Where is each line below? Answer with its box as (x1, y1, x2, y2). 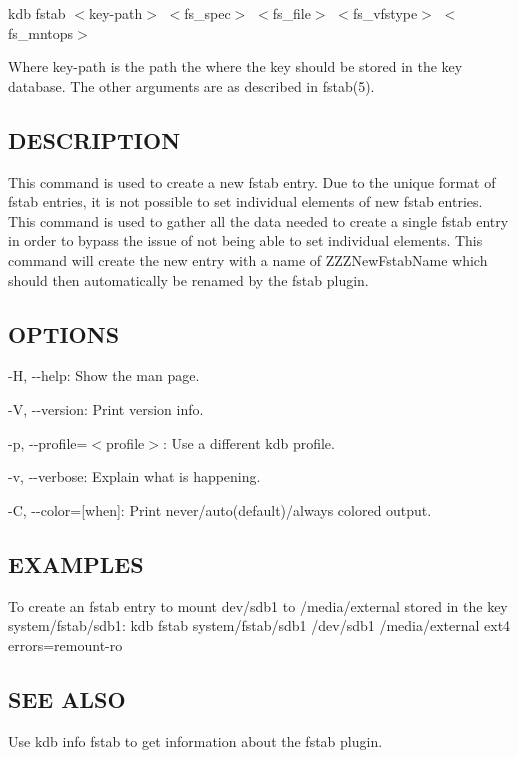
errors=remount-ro (8, 634, 123, 655)
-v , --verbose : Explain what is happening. (8, 466, 261, 487)
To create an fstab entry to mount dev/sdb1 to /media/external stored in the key (8, 595, 508, 616)
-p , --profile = (8, 432, 88, 453)
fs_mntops (8, 22, 74, 43)
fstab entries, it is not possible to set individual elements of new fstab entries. (8, 191, 483, 212)
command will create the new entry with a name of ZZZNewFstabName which (8, 249, 488, 270)
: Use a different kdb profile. (162, 432, 335, 453)
